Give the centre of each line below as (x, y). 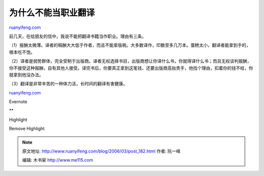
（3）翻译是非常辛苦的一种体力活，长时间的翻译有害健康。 (68, 84)
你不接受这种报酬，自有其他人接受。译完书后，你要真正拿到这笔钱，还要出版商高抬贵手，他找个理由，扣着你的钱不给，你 (131, 68)
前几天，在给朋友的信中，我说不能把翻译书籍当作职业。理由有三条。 (77, 36)
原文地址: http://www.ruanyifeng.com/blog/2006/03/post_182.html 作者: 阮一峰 (101, 151)
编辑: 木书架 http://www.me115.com (58, 160)
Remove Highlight (27, 129)
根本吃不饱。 (22, 52)
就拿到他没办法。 (26, 75)
